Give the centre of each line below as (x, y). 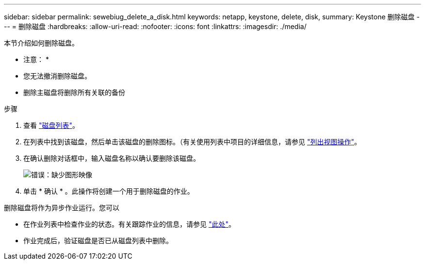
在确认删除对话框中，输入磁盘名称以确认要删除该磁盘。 (112, 158)
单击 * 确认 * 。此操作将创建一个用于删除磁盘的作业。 (109, 191)
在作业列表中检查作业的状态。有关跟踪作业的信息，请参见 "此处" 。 (129, 224)
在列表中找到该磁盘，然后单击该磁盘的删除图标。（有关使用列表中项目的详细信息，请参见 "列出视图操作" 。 (192, 142)
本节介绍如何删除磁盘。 (41, 43)
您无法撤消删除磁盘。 (57, 76)
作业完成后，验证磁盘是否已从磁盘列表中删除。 (98, 241)
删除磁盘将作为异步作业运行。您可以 (62, 208)
